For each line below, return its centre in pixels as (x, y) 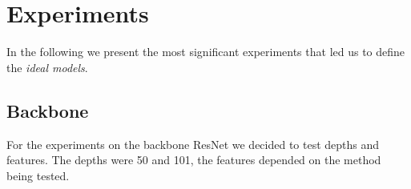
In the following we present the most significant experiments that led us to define (206, 52)
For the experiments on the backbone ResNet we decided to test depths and (193, 144)
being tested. (38, 175)
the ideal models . (47, 67)
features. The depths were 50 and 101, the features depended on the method (194, 160)
